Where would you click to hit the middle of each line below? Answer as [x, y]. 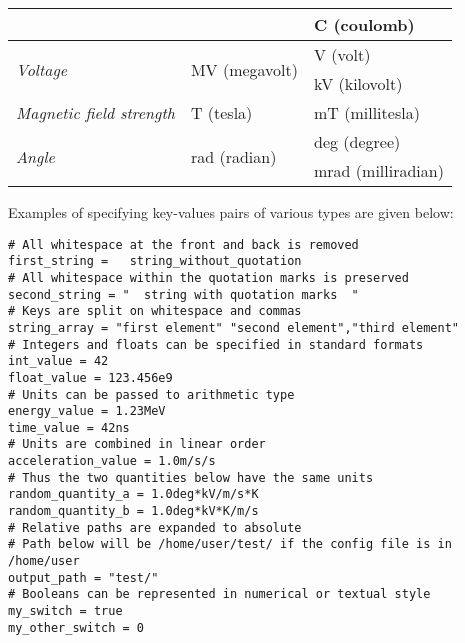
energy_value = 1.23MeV [87, 411]
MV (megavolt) [244, 69]
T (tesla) [221, 112]
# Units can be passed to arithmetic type [151, 394]
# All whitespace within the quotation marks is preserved [208, 277]
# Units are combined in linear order [137, 444]
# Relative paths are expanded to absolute [155, 527]
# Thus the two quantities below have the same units [191, 477]
